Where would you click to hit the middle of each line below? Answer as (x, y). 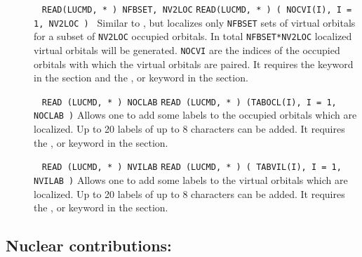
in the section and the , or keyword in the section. (141, 78)
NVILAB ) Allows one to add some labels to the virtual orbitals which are (191, 179)
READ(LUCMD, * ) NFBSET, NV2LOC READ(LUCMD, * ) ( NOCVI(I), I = (197, 10)
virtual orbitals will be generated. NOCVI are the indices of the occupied (187, 50)
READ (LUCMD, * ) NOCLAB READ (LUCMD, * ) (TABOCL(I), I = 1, (189, 102)
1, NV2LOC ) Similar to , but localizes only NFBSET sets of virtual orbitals (195, 22)
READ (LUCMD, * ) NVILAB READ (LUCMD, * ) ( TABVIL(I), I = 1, (192, 167)
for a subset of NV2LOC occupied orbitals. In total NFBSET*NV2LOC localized (193, 36)
